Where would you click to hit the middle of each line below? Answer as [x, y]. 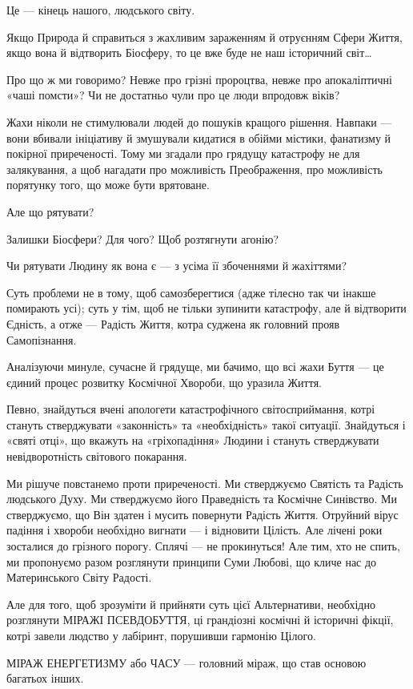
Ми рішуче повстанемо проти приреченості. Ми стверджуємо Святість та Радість [205, 483]
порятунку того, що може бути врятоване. [108, 185]
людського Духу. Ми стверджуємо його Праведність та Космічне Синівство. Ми [202, 499]
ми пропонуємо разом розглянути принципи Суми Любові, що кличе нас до [192, 561]
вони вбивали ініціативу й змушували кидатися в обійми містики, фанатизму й [199, 137]
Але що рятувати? [50, 211]
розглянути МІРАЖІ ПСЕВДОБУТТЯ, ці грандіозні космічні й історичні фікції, [200, 620]
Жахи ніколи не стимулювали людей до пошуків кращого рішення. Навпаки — [199, 121]
